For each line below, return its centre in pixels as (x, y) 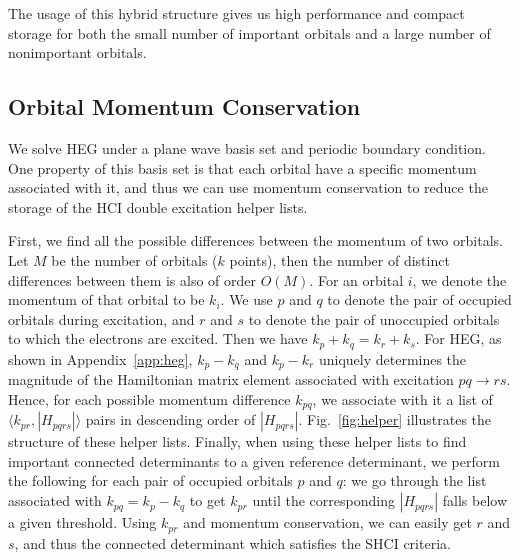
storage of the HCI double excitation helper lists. (158, 206)
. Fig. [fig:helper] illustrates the (395, 419)
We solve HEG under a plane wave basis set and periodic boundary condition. (247, 147)
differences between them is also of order (132, 279)
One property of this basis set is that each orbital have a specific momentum (242, 167)
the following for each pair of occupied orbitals (150, 480)
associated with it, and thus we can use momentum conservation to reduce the (248, 187)
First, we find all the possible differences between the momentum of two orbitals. (255, 240)
